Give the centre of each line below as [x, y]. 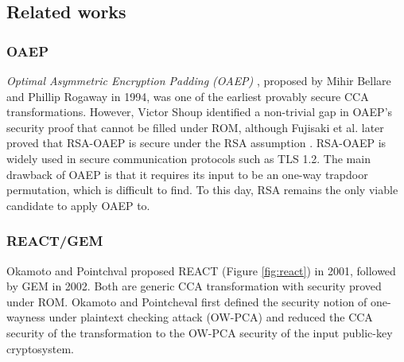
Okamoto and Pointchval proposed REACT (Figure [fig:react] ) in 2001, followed [201, 270]
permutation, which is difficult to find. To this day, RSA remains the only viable [202, 190]
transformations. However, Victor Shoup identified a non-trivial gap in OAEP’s [200, 112]
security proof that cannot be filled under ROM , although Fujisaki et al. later [195, 127]
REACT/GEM [55, 241]
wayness [26, 317]
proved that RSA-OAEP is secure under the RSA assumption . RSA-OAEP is [196, 143]
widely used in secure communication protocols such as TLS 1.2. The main [188, 158]
